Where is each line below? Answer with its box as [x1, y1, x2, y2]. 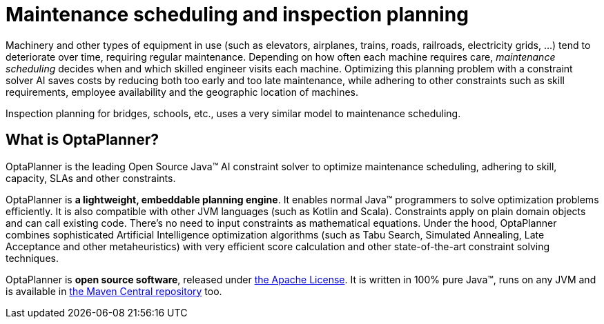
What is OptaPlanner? [6, 131, 159, 149]
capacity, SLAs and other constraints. [6, 172, 176, 184]
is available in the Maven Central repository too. [6, 285, 222, 297]
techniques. [6, 252, 59, 264]
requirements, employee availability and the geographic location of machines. [6, 85, 359, 98]
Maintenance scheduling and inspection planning [6, 3, 469, 26]
